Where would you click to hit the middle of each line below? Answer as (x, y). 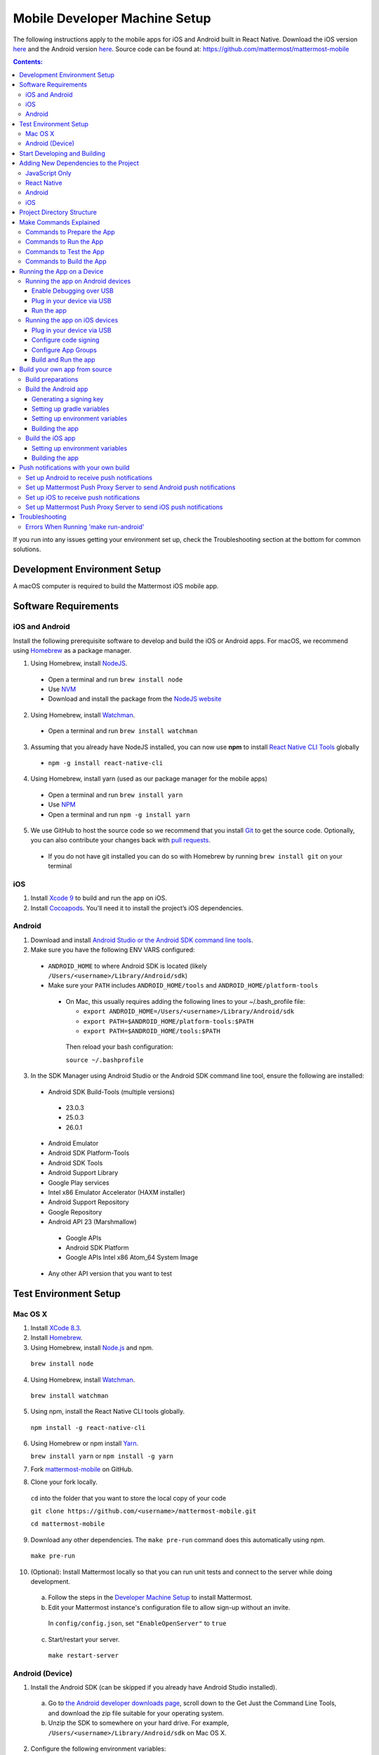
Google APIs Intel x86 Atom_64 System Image (132, 1257)
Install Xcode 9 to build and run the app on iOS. (99, 898)
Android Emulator (73, 1144)
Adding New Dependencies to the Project (79, 163)
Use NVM (62, 689)
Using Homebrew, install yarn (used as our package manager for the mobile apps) (149, 779)
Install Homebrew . (56, 1338)
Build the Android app (57, 389)
